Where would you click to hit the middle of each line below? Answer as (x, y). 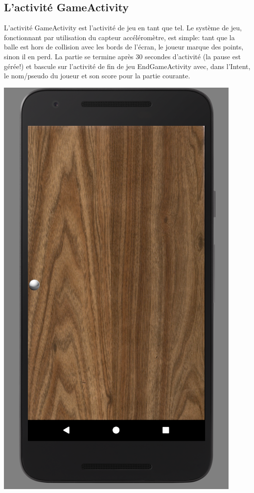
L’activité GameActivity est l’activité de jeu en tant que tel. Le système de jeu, (123, 28)
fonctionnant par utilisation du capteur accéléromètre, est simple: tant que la (119, 37)
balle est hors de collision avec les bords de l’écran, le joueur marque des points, (124, 47)
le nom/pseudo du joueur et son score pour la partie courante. (97, 76)
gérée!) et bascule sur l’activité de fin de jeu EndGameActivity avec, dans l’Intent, (127, 66)
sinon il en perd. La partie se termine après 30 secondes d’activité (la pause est (122, 56)
